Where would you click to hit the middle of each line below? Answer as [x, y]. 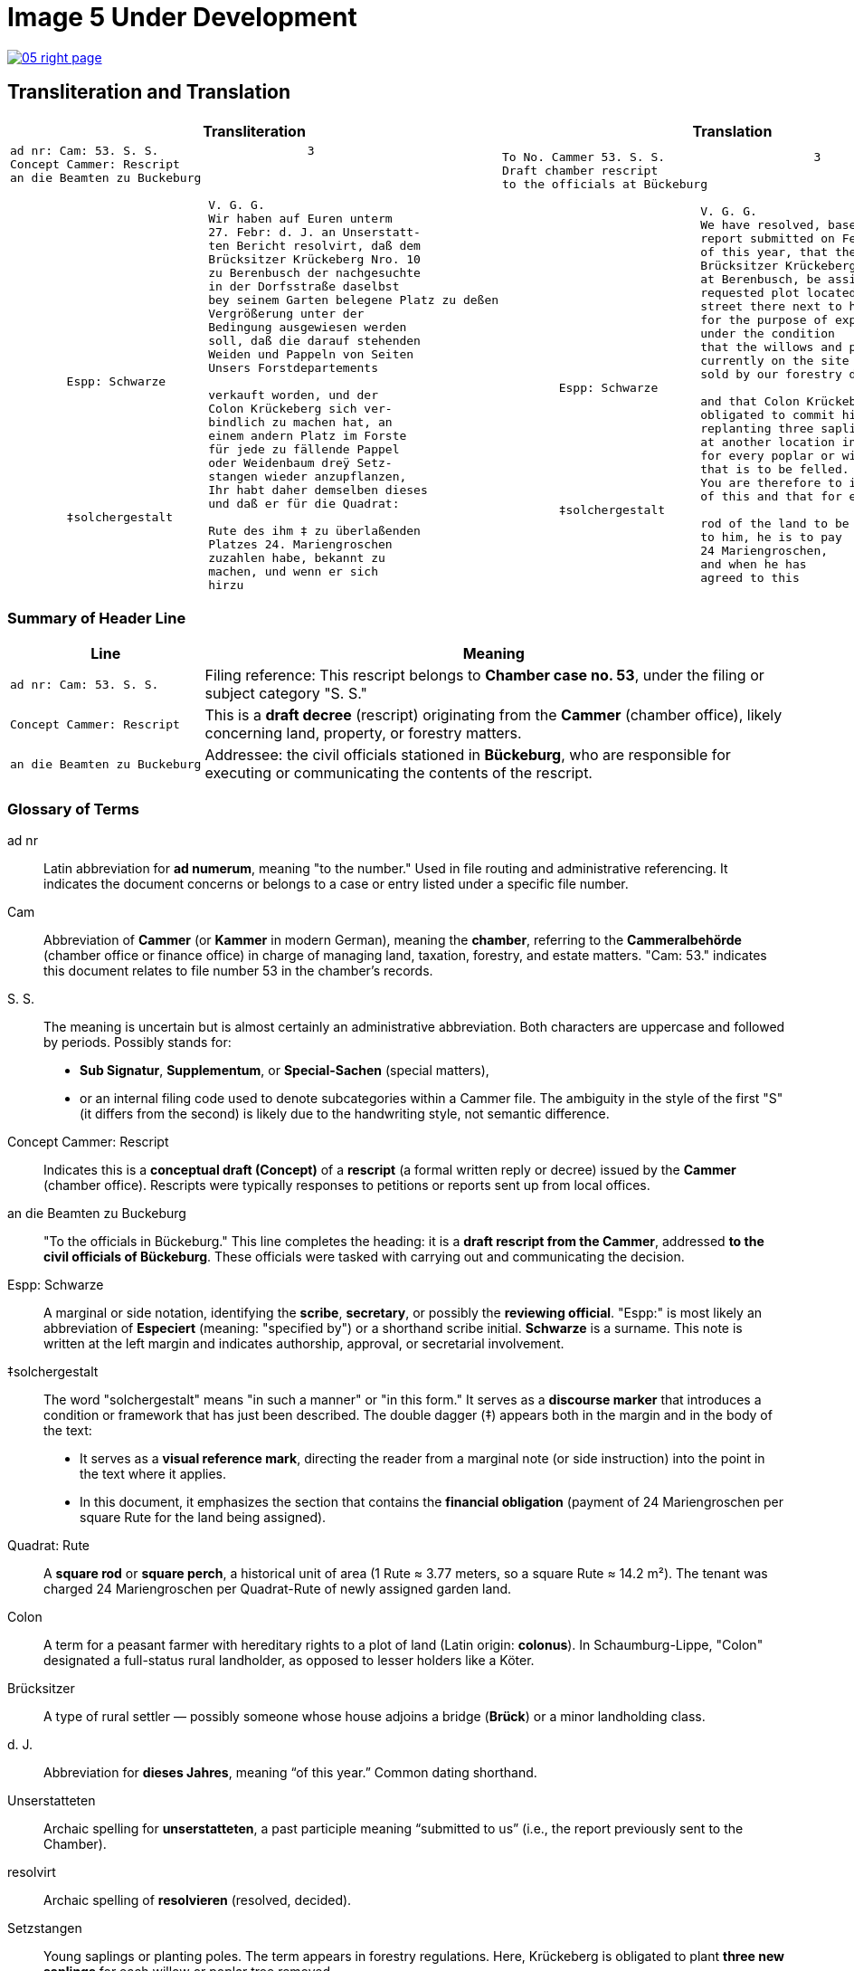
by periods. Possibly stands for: [138, 1043]
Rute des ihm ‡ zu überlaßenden [314, 530]
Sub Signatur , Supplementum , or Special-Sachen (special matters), [285, 1071]
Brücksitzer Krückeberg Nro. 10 [314, 259]
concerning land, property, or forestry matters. [363, 733]
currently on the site [775, 361]
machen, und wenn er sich [293, 571]
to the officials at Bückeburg [605, 185]
